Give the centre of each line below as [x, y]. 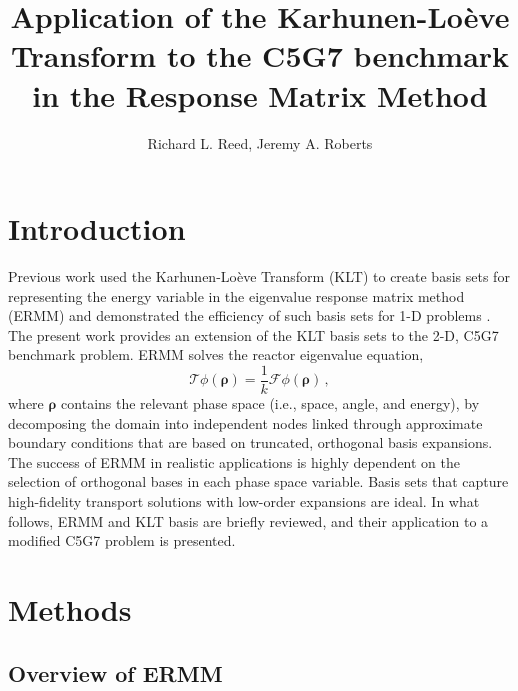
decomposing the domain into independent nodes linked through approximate [245, 422]
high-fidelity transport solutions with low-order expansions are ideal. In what [244, 501]
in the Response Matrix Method [260, 94]
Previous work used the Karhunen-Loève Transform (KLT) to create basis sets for [259, 276]
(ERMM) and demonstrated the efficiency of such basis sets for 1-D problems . [249, 315]
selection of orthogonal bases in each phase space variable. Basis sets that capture [258, 481]
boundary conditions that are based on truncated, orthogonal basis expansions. [250, 442]
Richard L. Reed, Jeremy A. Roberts [260, 142]
